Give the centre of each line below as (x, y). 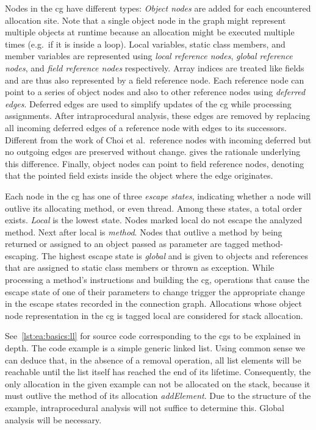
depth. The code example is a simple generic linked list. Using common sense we (155, 348)
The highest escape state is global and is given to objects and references (175, 255)
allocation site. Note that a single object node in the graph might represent (145, 20)
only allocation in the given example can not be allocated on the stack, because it (158, 383)
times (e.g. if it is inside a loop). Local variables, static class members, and (145, 44)
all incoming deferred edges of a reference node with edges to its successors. (146, 127)
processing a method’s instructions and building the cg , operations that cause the (157, 280)
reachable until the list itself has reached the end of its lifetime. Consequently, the (158, 372)
